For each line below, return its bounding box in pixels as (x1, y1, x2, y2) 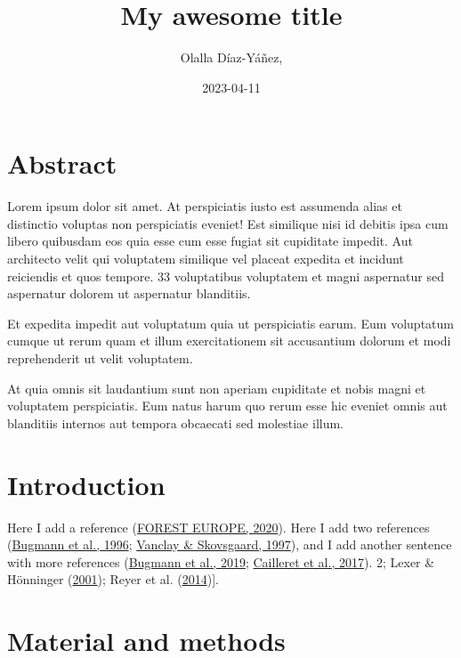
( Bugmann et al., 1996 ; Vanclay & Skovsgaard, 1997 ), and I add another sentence (7, 535, 452, 554)
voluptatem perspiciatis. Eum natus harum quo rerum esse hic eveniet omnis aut (7, 396, 448, 415)
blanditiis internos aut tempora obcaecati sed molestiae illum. (7, 413, 344, 432)
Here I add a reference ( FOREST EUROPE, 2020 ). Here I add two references (7, 517, 430, 536)
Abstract (7, 145, 117, 182)
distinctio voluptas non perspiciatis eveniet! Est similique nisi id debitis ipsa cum (7, 214, 449, 232)
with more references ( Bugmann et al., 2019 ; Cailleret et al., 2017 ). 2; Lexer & (7, 552, 435, 571)
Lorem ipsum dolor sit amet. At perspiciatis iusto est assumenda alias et (7, 197, 402, 215)
